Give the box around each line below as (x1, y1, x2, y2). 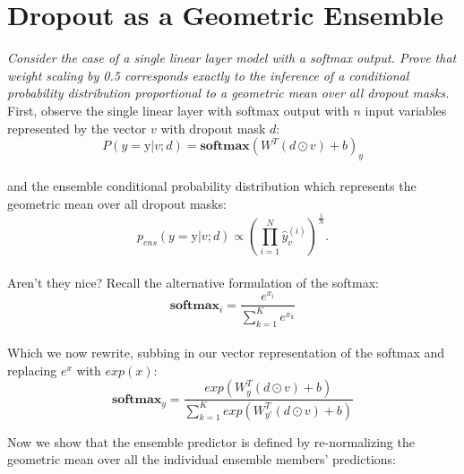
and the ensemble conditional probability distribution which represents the (7, 177, 417, 195)
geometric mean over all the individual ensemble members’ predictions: (7, 450, 396, 469)
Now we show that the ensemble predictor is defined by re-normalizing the (7, 432, 415, 451)
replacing (7, 360, 57, 379)
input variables (365, 100, 447, 119)
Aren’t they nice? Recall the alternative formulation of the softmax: (7, 272, 379, 291)
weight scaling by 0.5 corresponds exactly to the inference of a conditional (7, 65, 409, 84)
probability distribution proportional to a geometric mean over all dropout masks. (7, 83, 450, 102)
